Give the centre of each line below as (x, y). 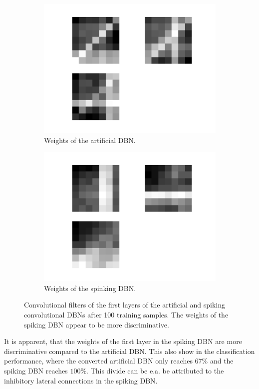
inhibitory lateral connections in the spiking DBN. (81, 380)
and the (222, 361)
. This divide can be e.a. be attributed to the (155, 370)
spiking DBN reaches (36, 370)
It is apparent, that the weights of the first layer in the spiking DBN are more (123, 341)
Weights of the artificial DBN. (90, 140)
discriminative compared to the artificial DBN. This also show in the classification (129, 351)
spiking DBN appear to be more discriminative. (97, 324)
